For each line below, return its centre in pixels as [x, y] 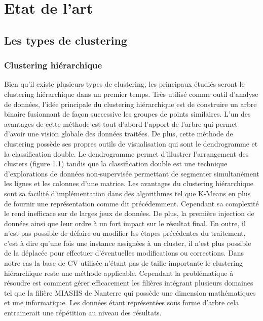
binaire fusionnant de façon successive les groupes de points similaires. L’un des [127, 114]
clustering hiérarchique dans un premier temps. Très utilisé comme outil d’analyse [131, 94]
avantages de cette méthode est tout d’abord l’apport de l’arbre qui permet [121, 123]
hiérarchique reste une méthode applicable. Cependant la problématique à [119, 273]
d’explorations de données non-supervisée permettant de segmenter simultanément [132, 173]
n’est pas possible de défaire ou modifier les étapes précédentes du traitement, [125, 233]
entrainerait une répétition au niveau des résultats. [83, 313]
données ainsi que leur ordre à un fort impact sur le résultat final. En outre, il [125, 223]
